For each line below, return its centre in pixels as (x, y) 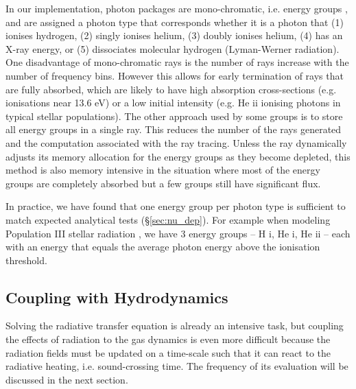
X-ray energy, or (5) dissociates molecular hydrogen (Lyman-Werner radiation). (173, 48)
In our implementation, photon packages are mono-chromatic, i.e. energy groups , (177, 8)
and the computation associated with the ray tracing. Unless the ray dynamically (176, 142)
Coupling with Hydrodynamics (117, 297)
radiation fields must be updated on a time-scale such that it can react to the (168, 352)
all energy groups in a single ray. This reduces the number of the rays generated (174, 129)
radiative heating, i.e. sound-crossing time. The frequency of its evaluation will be (177, 366)
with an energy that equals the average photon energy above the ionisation (163, 247)
